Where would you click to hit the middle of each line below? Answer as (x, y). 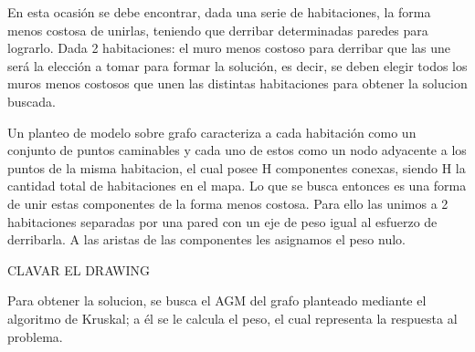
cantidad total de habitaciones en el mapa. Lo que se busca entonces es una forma (237, 186)
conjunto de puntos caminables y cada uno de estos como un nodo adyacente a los (237, 150)
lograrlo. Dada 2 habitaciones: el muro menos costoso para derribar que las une (229, 48)
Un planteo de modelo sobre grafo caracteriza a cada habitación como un (212, 132)
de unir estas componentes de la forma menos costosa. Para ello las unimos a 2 (228, 203)
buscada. (32, 101)
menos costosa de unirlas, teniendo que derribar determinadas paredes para (218, 30)
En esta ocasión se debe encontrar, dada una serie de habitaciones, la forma (219, 12)
